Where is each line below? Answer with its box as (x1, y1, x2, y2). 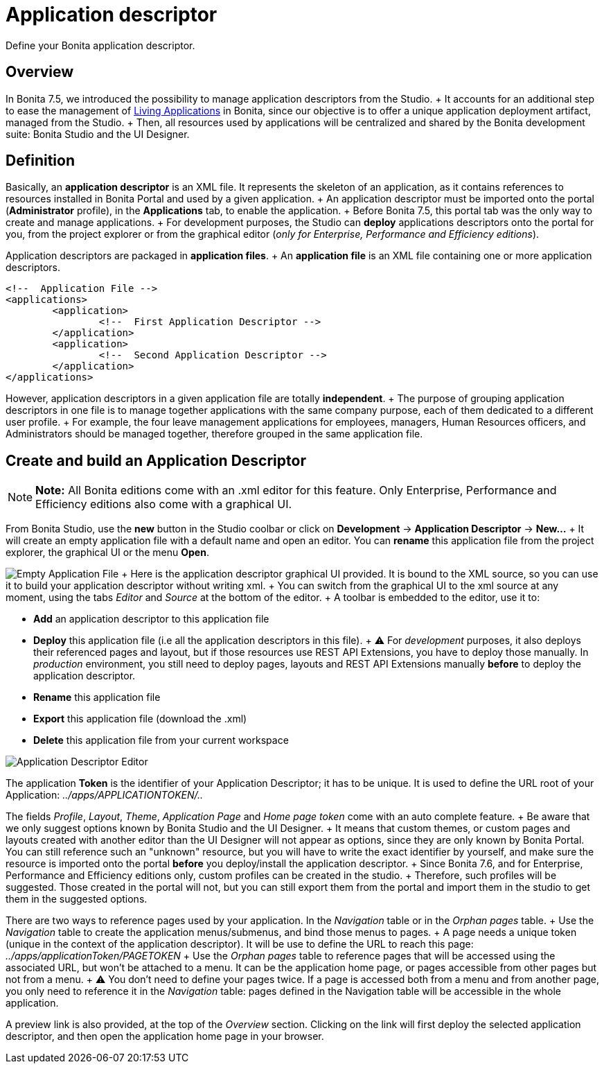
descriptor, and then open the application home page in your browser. (6, 1030, 324, 1043)
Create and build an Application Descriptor (6, 451, 306, 469)
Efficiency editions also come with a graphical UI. (35, 497, 292, 512)
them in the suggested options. (6, 893, 148, 905)
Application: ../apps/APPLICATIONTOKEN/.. (6, 789, 204, 801)
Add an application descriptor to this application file (33, 613, 269, 625)
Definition (6, 152, 75, 170)
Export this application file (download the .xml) (33, 713, 247, 725)
